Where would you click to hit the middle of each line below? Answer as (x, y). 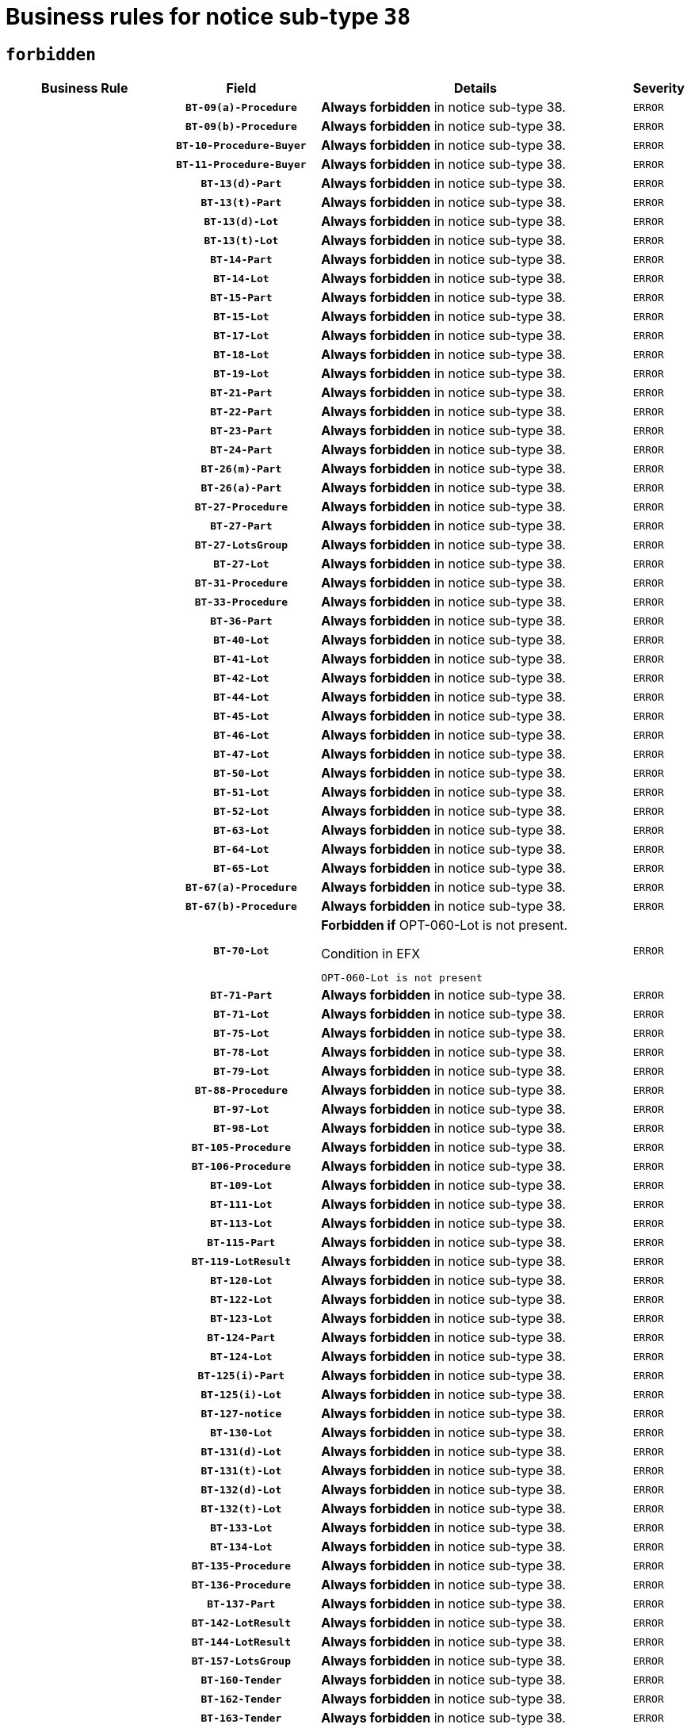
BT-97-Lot (241, 1109)
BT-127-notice (241, 1413)
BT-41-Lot (241, 659)
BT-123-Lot (241, 1318)
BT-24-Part (241, 449)
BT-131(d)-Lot (241, 1451)
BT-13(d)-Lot (241, 221)
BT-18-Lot (241, 354)
